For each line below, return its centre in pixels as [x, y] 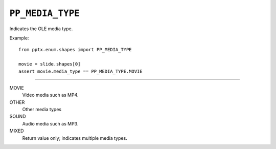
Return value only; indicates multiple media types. [75, 138]
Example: [19, 38]
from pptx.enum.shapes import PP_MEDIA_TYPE [75, 50]
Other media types [42, 110]
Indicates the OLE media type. [41, 29]
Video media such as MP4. [50, 95]
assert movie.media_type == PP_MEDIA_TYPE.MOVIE [80, 71]
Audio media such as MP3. [50, 123]
